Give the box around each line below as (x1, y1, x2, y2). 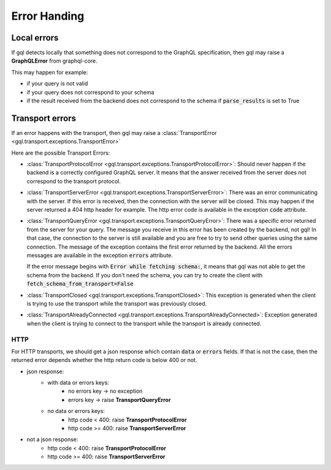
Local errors (11, 33, 59, 43)
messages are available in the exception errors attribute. (26, 252, 173, 259)
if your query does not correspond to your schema (26, 88, 154, 96)
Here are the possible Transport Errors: (11, 149, 110, 156)
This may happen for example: (11, 68, 88, 76)
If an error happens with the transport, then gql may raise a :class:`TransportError (11, 129, 217, 136)
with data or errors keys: (47, 379, 110, 387)
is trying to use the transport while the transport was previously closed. (26, 299, 207, 307)
